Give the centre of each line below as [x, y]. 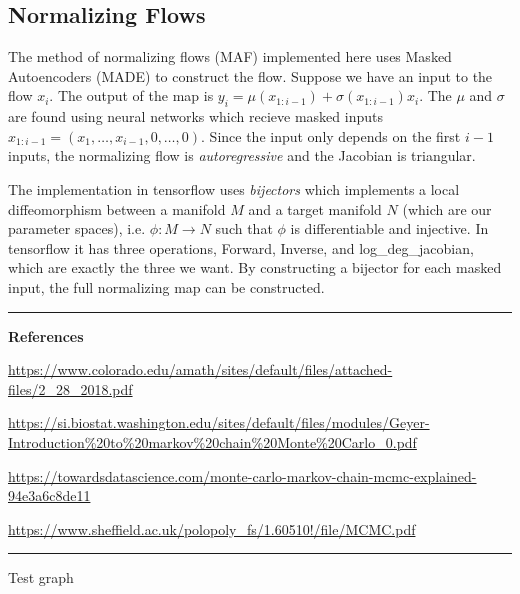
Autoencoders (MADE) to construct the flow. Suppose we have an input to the [250, 75]
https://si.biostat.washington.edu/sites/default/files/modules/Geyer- [219, 422]
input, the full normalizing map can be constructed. [166, 286]
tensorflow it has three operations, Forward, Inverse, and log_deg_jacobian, [241, 247]
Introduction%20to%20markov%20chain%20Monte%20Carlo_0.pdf [212, 441]
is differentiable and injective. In [389, 228]
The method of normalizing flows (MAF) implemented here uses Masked [230, 56]
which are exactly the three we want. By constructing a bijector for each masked [255, 267]
